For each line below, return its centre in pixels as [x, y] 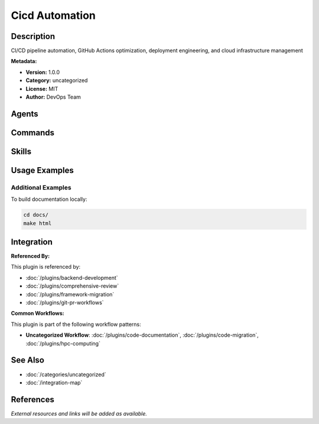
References [32, 399]
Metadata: [24, 61]
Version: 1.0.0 [43, 72]
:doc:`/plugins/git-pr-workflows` [65, 303]
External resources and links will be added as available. [79, 413]
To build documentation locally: [49, 199]
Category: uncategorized [57, 80]
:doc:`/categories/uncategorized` [66, 374]
